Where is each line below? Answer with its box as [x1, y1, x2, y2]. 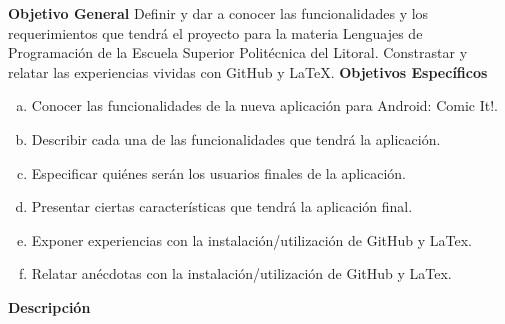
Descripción [8, 296, 91, 317]
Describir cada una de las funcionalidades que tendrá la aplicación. [31, 128, 441, 149]
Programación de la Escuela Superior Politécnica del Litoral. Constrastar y [8, 42, 468, 63]
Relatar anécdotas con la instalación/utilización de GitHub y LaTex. [31, 263, 452, 284]
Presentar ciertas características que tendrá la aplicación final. [31, 196, 413, 217]
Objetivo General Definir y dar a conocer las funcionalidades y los [8, 3, 429, 23]
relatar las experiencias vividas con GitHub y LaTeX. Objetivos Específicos [8, 61, 488, 82]
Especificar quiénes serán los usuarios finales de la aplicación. [31, 162, 406, 183]
